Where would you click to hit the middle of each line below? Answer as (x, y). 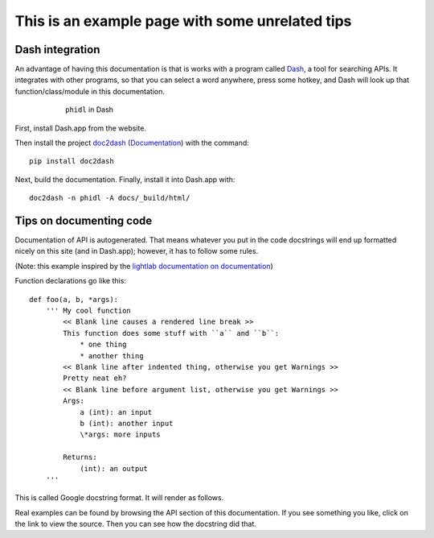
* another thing (112, 356)
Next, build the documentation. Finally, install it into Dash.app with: (125, 179)
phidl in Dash (90, 110)
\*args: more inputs (120, 435)
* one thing (103, 345)
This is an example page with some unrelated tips (183, 21)
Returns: (80, 457)
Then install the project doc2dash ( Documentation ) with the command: (132, 143)
